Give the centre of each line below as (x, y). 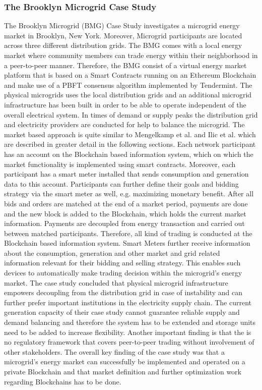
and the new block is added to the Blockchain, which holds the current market (125, 213)
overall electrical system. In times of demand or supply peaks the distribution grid (131, 114)
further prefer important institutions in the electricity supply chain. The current (128, 302)
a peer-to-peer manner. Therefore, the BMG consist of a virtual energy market (125, 65)
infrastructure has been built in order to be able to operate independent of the (125, 104)
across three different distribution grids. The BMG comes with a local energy (123, 45)
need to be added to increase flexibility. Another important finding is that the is (128, 332)
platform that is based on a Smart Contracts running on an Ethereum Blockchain (130, 75)
